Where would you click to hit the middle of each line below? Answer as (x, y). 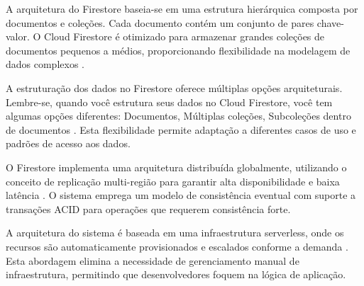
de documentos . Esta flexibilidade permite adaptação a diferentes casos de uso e (181, 129)
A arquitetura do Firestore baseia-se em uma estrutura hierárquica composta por (182, 8)
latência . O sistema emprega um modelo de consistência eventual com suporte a (181, 195)
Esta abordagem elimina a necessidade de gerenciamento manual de (153, 260)
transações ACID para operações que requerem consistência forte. (148, 208)
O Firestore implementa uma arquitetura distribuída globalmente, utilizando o (176, 167)
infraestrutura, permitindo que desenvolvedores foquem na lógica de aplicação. (176, 274)
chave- (330, 22)
